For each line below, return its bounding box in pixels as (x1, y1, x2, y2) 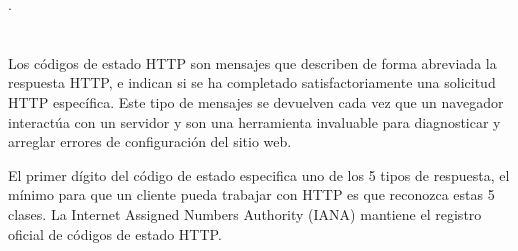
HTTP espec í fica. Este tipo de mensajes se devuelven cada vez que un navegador (8, 91, 504, 112)
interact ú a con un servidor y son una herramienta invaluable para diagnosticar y (8, 111, 501, 132)
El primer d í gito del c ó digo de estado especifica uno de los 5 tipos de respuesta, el (8, 164, 510, 185)
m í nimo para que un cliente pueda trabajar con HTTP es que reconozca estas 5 (8, 184, 495, 205)
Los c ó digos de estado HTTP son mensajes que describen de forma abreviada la (8, 52, 497, 73)
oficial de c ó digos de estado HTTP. (8, 223, 222, 244)
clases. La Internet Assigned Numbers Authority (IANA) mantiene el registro (8, 203, 482, 224)
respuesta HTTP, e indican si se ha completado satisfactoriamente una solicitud (8, 72, 496, 93)
